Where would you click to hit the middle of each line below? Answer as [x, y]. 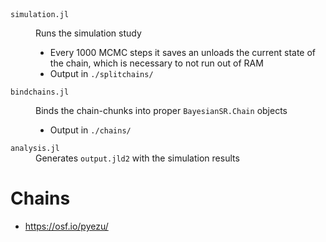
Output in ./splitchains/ [101, 73]
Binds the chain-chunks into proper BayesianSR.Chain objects [161, 110]
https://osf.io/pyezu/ [66, 226]
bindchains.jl [40, 92]
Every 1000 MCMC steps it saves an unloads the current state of [183, 52]
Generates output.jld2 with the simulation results [137, 158]
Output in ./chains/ [90, 130]
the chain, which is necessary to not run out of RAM [156, 63]
